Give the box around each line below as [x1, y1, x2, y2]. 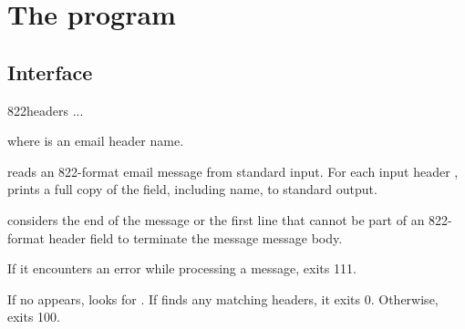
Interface [7, 57, 93, 86]
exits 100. [7, 307, 61, 326]
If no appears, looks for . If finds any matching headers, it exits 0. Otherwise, [7, 289, 439, 308]
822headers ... [7, 100, 84, 119]
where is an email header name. [7, 131, 184, 150]
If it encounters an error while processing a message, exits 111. [7, 259, 356, 278]
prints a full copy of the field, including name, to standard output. [7, 180, 377, 199]
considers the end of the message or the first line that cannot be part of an [7, 210, 425, 229]
